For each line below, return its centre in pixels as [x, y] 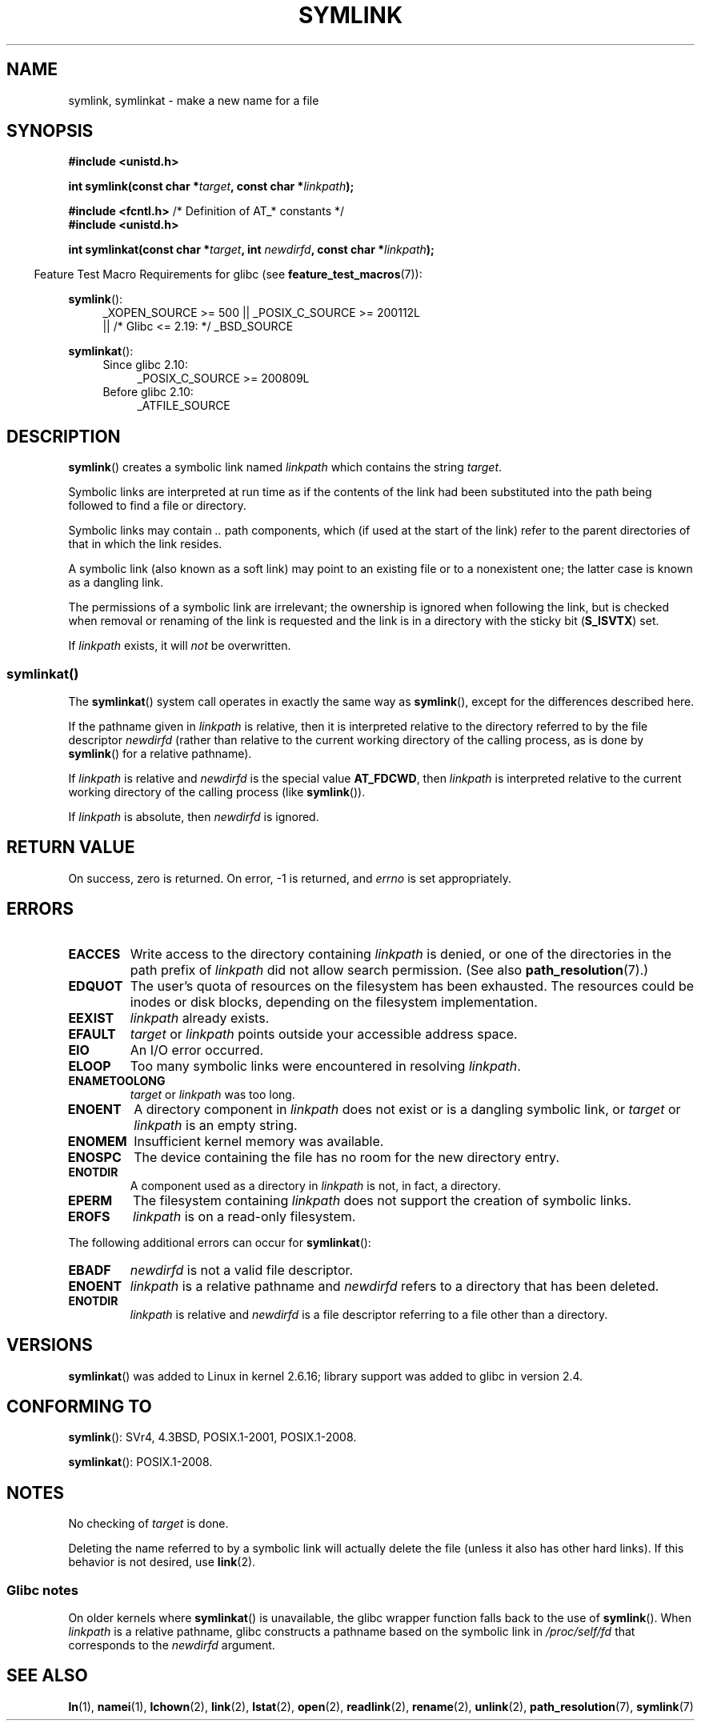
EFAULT [92, 1034]
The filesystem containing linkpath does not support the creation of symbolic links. [382, 1200]
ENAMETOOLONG [117, 1080]
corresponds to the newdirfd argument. [172, 1645]
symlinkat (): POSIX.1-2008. [140, 1462]
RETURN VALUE [71, 847]
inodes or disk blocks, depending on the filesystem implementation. [334, 1002]
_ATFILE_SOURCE [184, 406]
